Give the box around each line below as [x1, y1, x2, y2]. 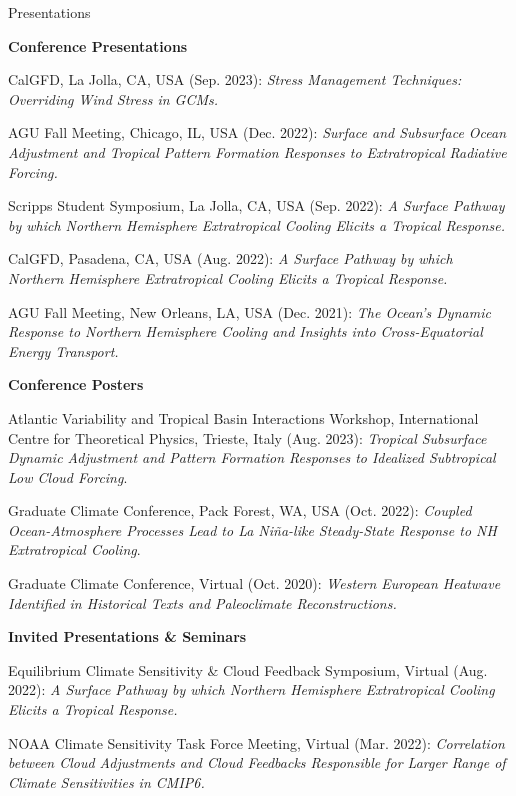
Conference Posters [8, 374, 144, 395]
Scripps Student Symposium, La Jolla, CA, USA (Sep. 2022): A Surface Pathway [8, 195, 505, 216]
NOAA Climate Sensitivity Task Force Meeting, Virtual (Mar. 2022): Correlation [8, 732, 505, 753]
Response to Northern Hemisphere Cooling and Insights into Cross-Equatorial [8, 321, 483, 342]
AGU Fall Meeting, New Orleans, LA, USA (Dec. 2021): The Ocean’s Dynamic [8, 301, 491, 322]
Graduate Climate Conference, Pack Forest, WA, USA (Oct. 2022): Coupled [8, 500, 472, 521]
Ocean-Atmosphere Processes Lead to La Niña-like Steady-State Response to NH [8, 519, 497, 540]
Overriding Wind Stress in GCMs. [8, 88, 219, 109]
